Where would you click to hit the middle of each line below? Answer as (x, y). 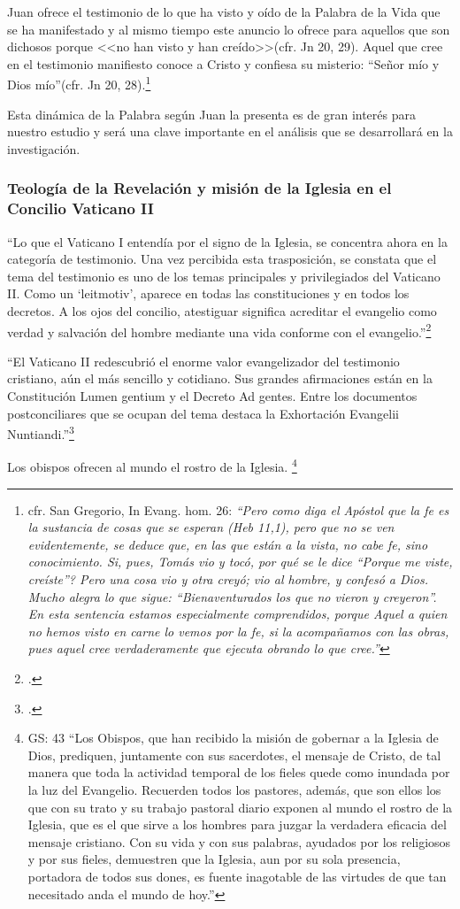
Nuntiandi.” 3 (41, 432)
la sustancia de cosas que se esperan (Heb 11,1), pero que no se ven (211, 527)
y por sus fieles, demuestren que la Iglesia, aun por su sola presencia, (214, 859)
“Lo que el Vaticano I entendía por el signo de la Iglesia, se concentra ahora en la (227, 241)
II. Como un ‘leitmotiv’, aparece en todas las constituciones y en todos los (208, 293)
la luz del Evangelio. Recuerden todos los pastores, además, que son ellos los (234, 789)
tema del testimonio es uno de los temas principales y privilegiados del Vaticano (224, 276)
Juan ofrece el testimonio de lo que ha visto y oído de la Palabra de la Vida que (224, 12)
